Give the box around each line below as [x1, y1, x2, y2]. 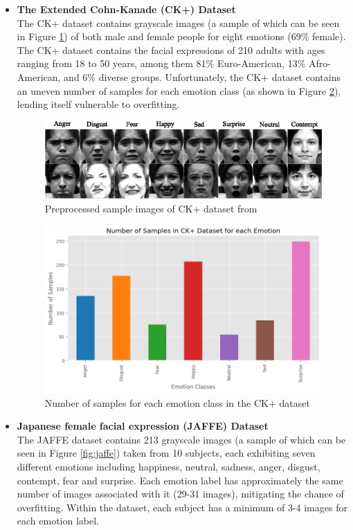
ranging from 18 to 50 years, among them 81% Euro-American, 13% [17, 56, 306, 71]
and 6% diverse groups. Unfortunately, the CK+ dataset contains [64, 69, 341, 84]
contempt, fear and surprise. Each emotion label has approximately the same [17, 473, 343, 487]
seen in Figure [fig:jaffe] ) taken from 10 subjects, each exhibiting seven [17, 446, 316, 460]
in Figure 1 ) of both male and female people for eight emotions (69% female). [17, 29, 346, 44]
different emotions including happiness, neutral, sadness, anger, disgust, [17, 459, 320, 473]
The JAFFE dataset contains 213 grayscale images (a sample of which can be [17, 432, 346, 446]
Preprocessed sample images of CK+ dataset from [44, 201, 257, 215]
